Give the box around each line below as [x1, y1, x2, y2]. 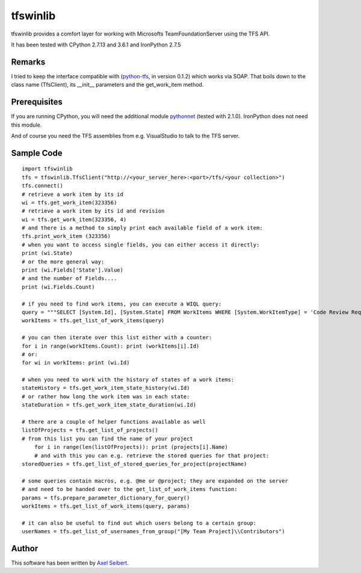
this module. [11, 121, 42, 128]
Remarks [11, 57, 46, 67]
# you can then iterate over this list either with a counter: [22, 334, 212, 341]
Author [11, 543, 39, 554]
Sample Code [11, 148, 63, 158]
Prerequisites [11, 97, 63, 107]
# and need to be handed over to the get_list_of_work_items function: [22, 486, 238, 493]
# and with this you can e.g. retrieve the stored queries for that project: [34, 452, 270, 459]
